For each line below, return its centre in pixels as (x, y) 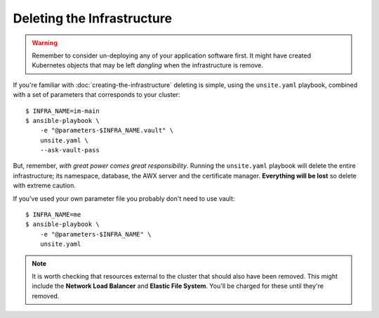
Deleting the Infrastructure (92, 18)
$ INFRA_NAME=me (53, 215)
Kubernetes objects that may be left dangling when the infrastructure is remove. (147, 65)
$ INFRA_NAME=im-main (62, 111)
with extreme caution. (45, 185)
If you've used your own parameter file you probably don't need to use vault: (124, 198)
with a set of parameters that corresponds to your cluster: (97, 95)
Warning (45, 43)
